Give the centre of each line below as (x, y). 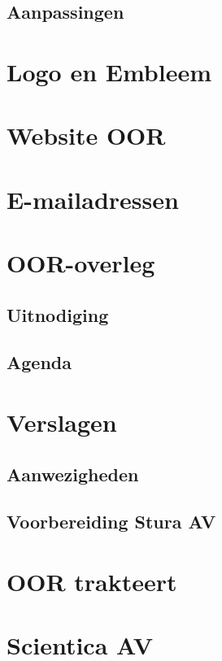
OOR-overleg (81, 263)
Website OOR (86, 135)
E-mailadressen (93, 199)
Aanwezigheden (73, 474)
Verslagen (62, 422)
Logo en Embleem (109, 71)
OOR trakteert (92, 581)
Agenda (39, 362)
